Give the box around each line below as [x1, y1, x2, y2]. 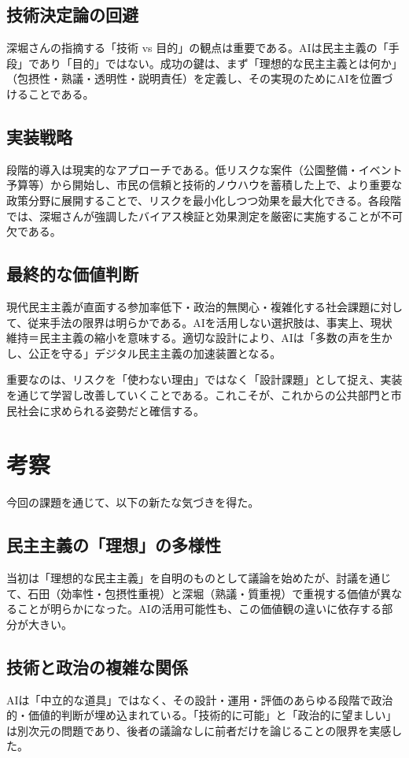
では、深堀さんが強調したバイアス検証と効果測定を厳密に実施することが [6, 207, 381, 224]
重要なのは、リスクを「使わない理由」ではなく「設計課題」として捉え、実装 [6, 371, 403, 388]
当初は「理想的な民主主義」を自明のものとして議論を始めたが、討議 [6, 570, 359, 586]
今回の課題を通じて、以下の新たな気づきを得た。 [6, 494, 260, 511]
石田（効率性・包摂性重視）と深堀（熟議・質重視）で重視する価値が [28, 585, 381, 601]
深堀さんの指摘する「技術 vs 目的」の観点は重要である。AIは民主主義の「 [6, 39, 389, 56]
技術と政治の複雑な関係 [6, 654, 188, 678]
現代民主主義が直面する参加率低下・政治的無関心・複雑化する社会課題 [6, 298, 370, 314]
